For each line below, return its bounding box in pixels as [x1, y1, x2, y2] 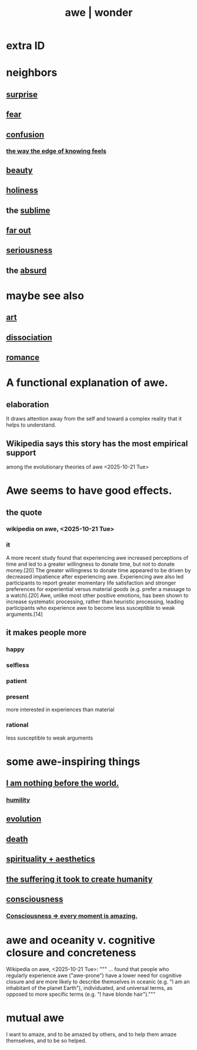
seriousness [6, 245, 53, 256]
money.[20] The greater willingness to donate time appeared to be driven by [6, 566, 191, 574]
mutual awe [6, 1011, 65, 1025]
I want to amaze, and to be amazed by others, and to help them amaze [6, 1031, 177, 1038]
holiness [6, 186, 38, 196]
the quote [6, 507, 42, 517]
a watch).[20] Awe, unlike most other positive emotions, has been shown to [6, 592, 189, 599]
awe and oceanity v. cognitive [6, 934, 156, 947]
